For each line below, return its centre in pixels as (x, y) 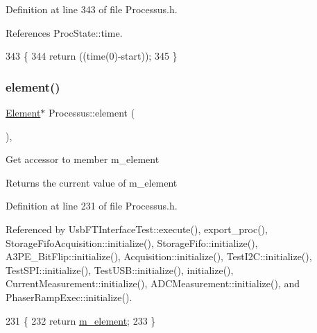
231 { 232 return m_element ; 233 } (81, 320)
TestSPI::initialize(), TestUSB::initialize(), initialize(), (120, 270)
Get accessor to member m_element (83, 159)
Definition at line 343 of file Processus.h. (92, 9)
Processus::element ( (92, 112)
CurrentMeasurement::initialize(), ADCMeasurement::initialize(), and (153, 283)
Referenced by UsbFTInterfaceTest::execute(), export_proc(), (137, 229)
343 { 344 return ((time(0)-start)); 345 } (92, 56)
